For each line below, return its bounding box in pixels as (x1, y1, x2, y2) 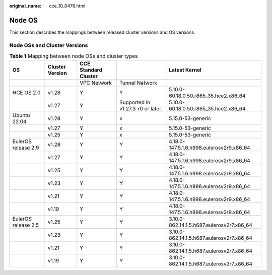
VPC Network (80, 80, 112, 87)
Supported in (119, 99, 151, 106)
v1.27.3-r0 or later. (119, 105, 163, 112)
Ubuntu (12, 112, 30, 119)
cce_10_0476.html (49, 3, 86, 9)
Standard (80, 66, 103, 74)
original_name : (9, 3, 42, 9)
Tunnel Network (119, 80, 158, 87)
